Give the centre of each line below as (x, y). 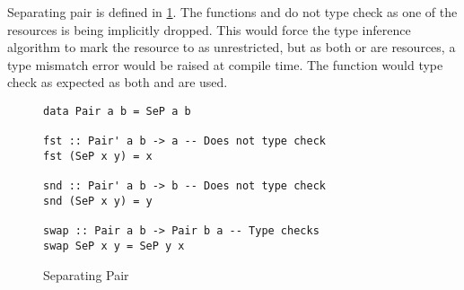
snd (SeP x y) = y (98, 201)
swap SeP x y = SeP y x (114, 246)
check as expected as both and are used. (118, 82)
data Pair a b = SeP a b (117, 111)
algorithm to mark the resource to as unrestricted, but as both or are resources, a (232, 47)
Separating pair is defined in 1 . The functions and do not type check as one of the (232, 12)
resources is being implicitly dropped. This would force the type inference (209, 29)
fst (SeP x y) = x (98, 156)
